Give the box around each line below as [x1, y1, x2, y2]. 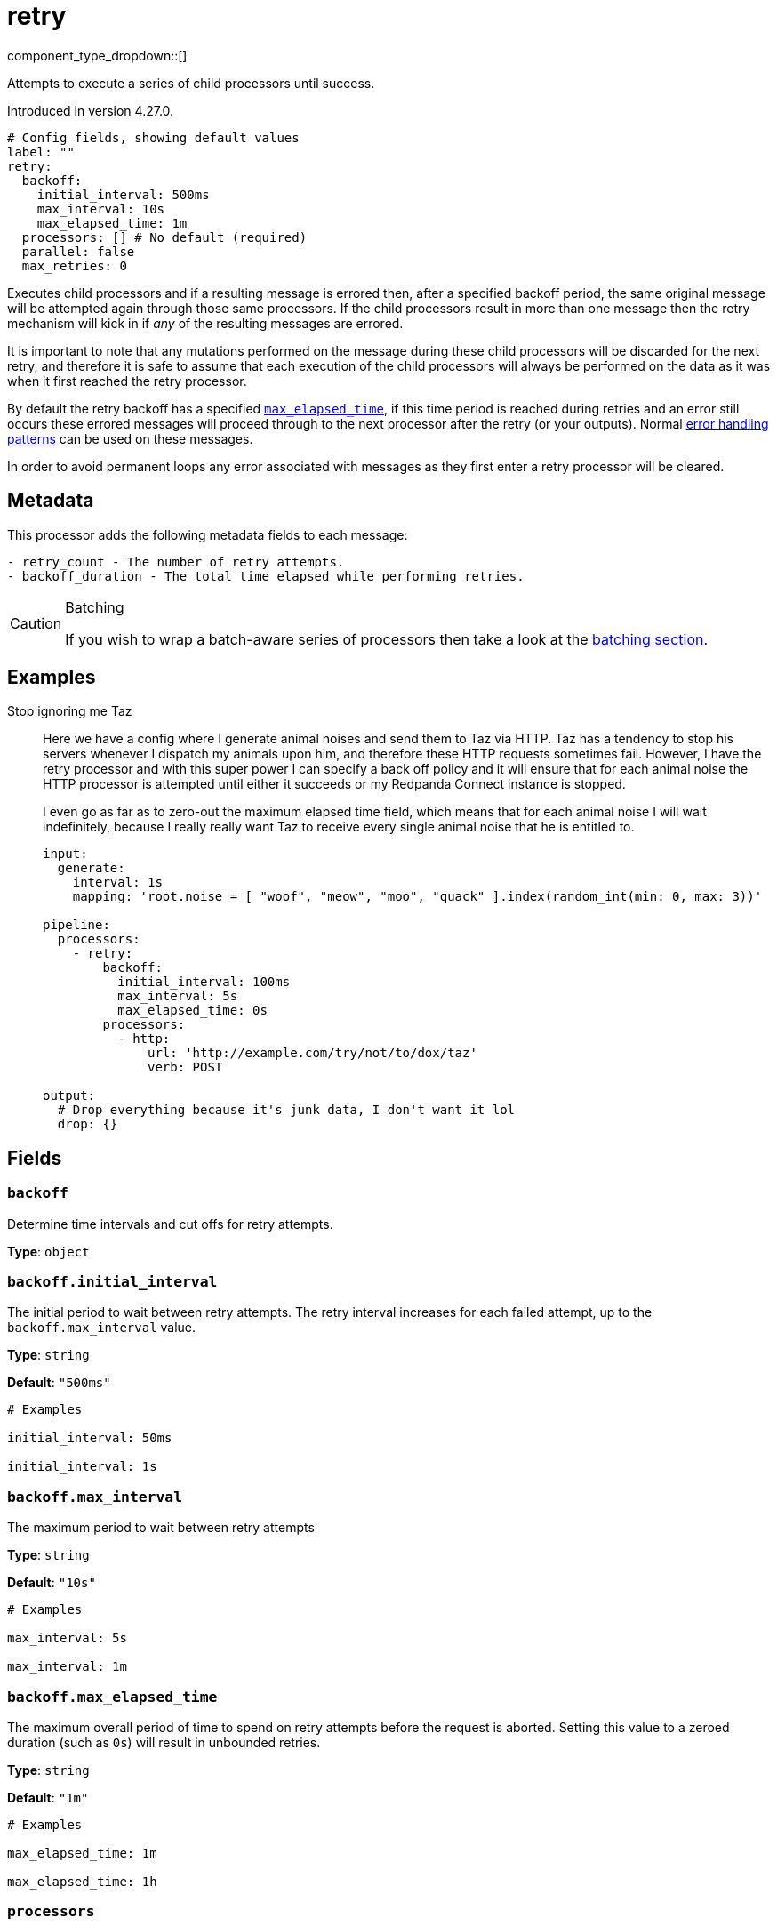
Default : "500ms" [7, 1375, 111, 1391]
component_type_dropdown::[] [7, 47, 188, 63]
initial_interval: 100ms [117, 975, 291, 990]
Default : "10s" [7, 1575, 96, 1591]
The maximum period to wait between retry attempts [7, 1520, 315, 1536]
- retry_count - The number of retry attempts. [7, 554, 345, 569]
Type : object [7, 1243, 90, 1259]
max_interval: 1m [7, 1659, 127, 1674]
